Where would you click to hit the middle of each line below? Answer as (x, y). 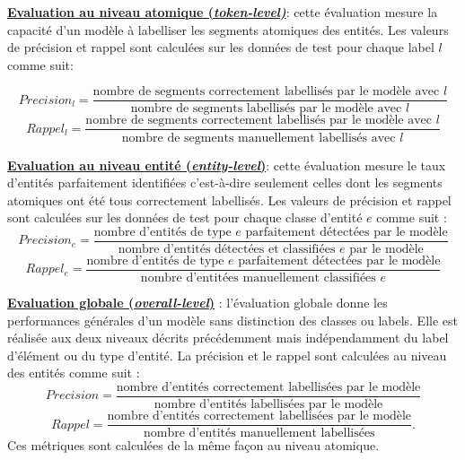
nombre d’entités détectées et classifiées (227, 249)
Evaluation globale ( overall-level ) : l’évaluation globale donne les (197, 302)
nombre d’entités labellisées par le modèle (268, 405)
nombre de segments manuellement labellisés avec (259, 138)
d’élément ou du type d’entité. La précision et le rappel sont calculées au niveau (227, 355)
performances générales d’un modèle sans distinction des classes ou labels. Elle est (232, 320)
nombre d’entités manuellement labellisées (259, 434)
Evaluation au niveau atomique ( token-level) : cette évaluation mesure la (223, 12)
